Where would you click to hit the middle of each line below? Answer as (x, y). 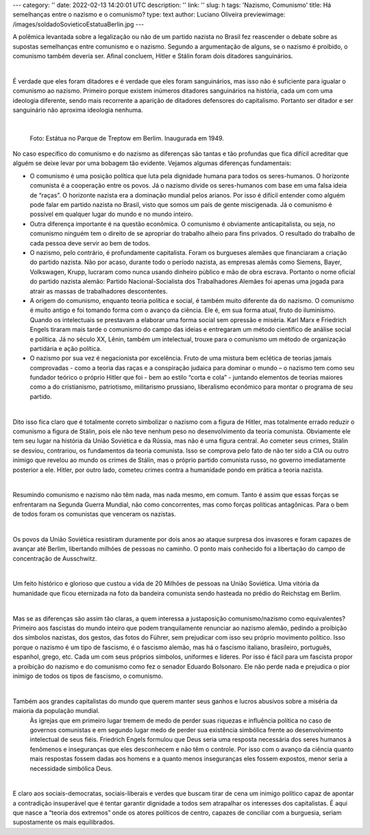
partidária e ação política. (66, 348)
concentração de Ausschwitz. (55, 558)
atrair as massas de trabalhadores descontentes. (99, 291)
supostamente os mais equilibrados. (64, 822)
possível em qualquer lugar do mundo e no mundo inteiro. (111, 214)
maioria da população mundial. (56, 711)
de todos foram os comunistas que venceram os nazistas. (94, 514)
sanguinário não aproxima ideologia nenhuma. (78, 110)
